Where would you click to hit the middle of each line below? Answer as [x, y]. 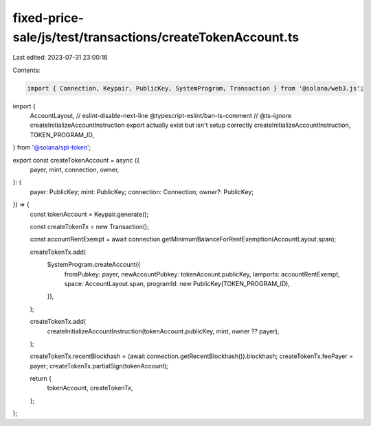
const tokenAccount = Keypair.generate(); [89, 214]
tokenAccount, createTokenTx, [90, 388]
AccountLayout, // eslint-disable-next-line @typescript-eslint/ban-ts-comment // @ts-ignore [161, 116]
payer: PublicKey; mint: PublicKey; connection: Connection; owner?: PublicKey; [142, 191]
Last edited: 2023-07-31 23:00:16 [60, 58]
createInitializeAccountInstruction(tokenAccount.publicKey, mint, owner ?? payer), [163, 331]
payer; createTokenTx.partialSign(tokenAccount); [99, 366]
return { [41, 379]
